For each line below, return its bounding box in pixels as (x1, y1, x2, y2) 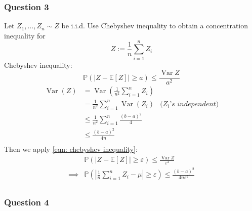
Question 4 (4, 196, 49, 208)
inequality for (4, 30, 46, 40)
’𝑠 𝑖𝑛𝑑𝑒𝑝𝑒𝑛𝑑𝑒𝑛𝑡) (170, 100, 219, 108)
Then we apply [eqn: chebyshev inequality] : (4, 144, 138, 154)
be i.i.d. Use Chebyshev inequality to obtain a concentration (61, 20, 248, 31)
